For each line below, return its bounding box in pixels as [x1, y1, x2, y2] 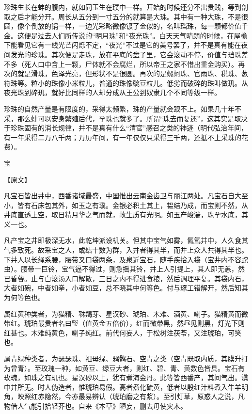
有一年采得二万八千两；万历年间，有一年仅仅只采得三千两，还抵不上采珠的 [4, 132, 241, 142]
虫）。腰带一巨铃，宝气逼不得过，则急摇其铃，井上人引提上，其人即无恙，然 [4, 264, 245, 274]
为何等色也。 [4, 292, 45, 303]
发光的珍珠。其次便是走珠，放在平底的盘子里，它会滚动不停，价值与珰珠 [10, 49, 241, 59]
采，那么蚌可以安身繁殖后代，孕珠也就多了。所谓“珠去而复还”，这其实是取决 [4, 113, 248, 123]
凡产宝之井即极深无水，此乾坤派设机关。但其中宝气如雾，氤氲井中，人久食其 [4, 235, 248, 245]
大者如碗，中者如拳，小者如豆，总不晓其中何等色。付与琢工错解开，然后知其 [4, 283, 248, 293]
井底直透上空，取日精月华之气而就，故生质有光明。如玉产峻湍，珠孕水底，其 [4, 209, 248, 220]
